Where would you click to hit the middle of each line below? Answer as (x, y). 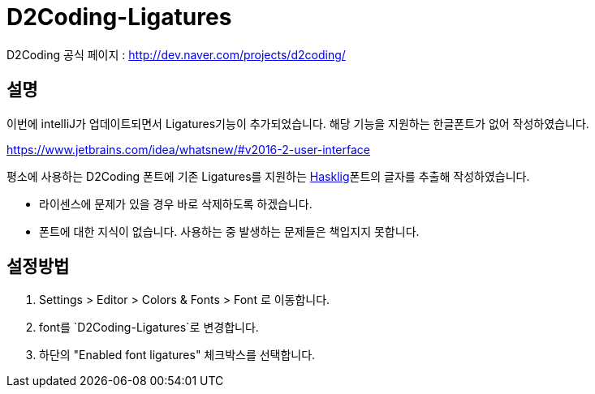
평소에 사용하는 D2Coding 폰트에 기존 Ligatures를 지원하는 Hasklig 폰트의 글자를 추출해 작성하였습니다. (268, 176)
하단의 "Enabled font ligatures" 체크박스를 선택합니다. (177, 355)
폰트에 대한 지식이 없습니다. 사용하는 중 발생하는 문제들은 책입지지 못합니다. (229, 231)
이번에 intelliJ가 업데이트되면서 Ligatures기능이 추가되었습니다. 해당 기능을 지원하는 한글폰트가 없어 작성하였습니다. (298, 123)
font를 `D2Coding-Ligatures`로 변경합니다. (149, 328)
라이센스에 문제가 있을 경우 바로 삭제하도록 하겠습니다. (176, 203)
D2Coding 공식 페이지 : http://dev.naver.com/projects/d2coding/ (176, 54)
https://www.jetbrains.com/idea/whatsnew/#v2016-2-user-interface (188, 149)
